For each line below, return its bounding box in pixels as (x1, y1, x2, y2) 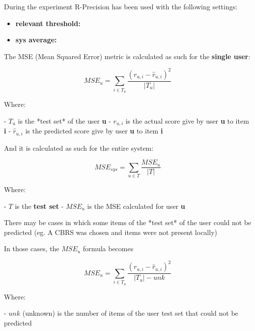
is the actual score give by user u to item (125, 115, 249, 126)
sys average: (15, 34, 57, 45)
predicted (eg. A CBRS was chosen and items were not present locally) (4, 227, 217, 237)
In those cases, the (4, 243, 59, 254)
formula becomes (83, 243, 134, 254)
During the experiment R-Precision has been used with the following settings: (4, 1, 238, 11)
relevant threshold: (15, 18, 81, 28)
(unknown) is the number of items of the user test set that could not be (22, 308, 238, 318)
